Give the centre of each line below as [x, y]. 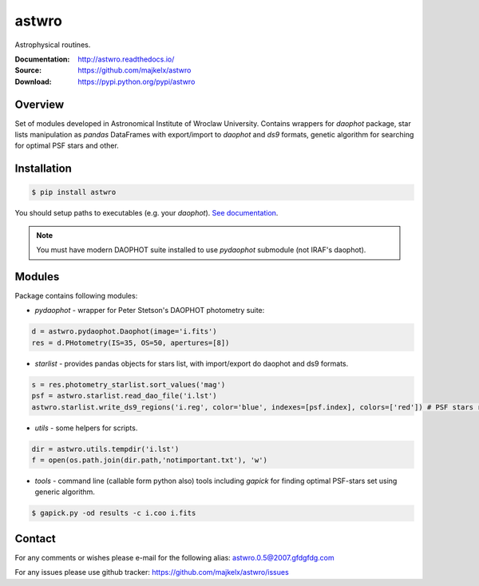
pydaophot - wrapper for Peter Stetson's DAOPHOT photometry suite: [150, 311]
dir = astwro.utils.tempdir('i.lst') [105, 449]
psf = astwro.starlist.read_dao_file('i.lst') [124, 396]
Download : [33, 81]
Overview [40, 104]
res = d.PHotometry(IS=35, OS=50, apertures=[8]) [131, 342]
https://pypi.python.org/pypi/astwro [137, 81]
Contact [35, 538]
